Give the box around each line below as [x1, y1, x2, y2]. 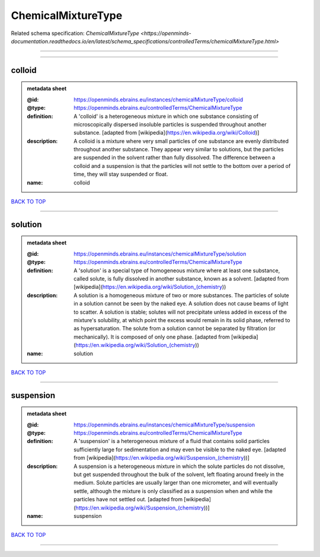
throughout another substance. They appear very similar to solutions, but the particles [73, 146, 284, 153]
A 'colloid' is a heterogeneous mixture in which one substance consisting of [73, 113, 259, 120]
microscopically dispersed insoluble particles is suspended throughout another [73, 120, 267, 128]
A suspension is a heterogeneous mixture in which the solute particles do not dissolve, [73, 463, 286, 470]
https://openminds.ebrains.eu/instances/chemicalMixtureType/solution [73, 250, 247, 257]
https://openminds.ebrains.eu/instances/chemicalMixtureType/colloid [73, 96, 243, 103]
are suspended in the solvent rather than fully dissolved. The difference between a [73, 154, 276, 161]
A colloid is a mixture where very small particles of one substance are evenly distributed [73, 137, 289, 145]
